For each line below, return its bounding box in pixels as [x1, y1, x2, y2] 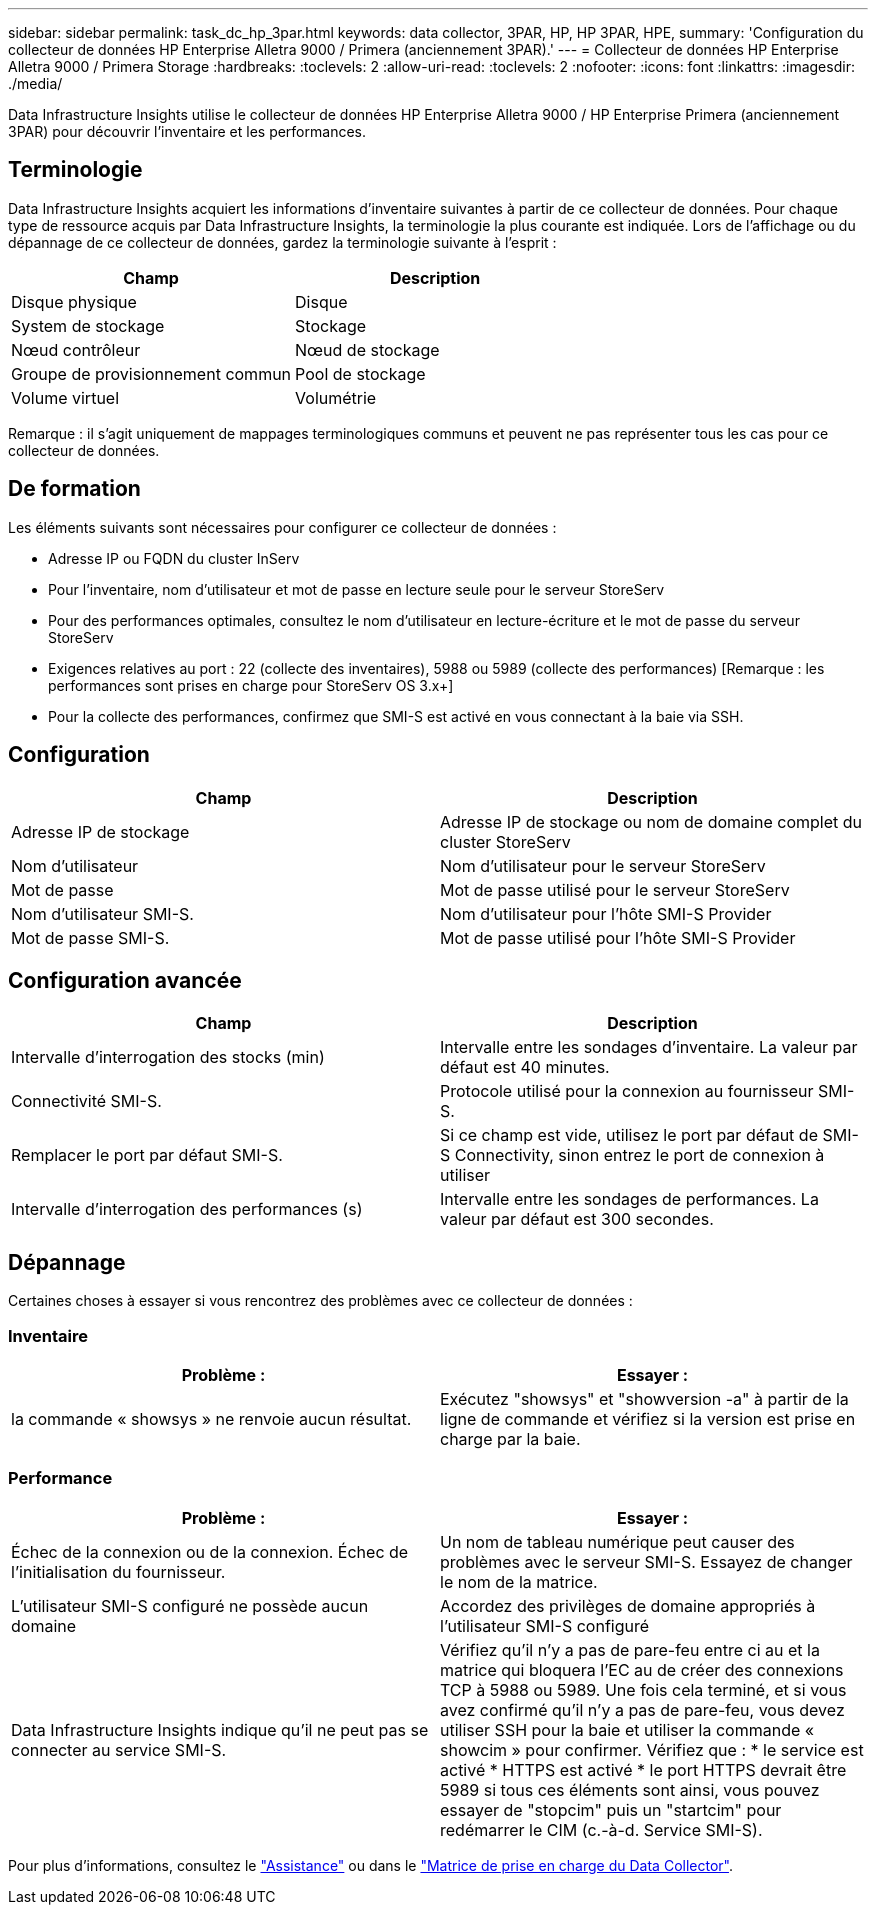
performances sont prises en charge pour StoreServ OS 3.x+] [48, 676, 454, 694]
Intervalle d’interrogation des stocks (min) [11, 1047, 325, 1068]
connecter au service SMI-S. [11, 1739, 227, 1760]
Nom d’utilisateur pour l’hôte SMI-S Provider [440, 903, 772, 924]
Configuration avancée [8, 967, 242, 993]
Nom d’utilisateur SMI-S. [11, 903, 194, 924]
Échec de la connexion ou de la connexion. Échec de [11, 1541, 409, 1562]
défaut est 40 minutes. [440, 1057, 610, 1078]
